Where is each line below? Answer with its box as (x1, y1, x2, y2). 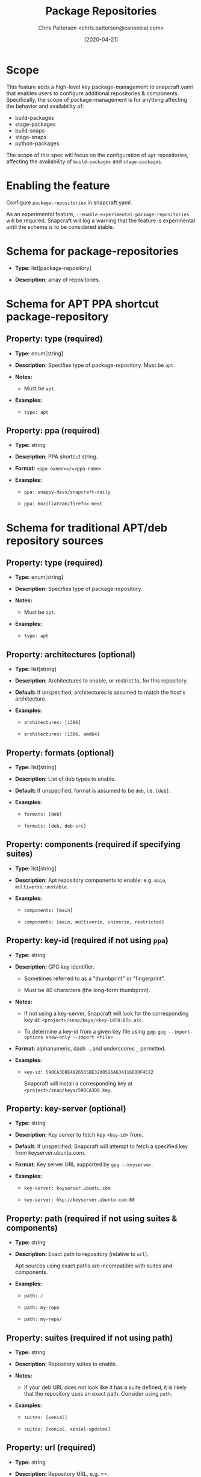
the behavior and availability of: (6, 102, 84, 110)
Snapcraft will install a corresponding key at (23, 1079, 133, 1087)
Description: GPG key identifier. (14, 963, 94, 970)
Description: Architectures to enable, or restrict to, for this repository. (14, 677, 188, 684)
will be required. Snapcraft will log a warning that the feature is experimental (6, 217, 196, 224)
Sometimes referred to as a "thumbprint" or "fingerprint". (23, 975, 165, 982)
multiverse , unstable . (14, 882, 69, 890)
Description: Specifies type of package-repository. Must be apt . (14, 361, 176, 369)
